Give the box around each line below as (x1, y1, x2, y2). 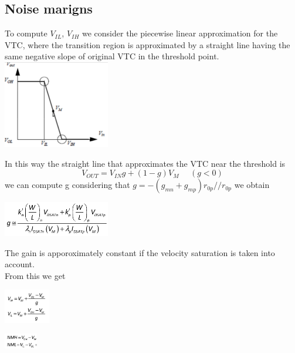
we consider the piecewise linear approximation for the (82, 27, 278, 39)
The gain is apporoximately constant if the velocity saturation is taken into (5, 246, 275, 258)
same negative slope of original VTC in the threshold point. (5, 50, 219, 62)
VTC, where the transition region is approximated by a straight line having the (5, 38, 290, 51)
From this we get (5, 269, 66, 281)
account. (5, 258, 35, 270)
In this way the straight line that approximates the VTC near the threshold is (5, 157, 286, 169)
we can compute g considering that (5, 179, 130, 191)
